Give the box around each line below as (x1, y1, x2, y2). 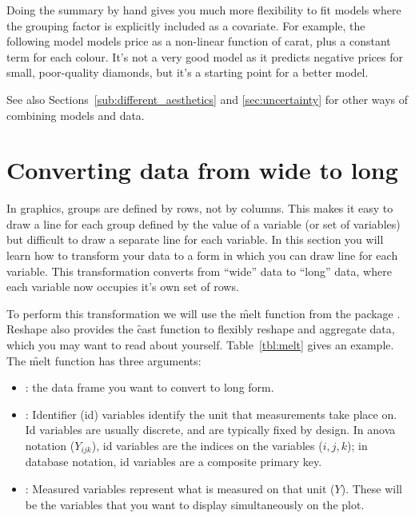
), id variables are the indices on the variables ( (91, 437, 323, 453)
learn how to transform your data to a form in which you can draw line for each (6, 247, 398, 264)
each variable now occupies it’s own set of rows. (6, 278, 239, 295)
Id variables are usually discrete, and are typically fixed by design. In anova (25, 421, 396, 438)
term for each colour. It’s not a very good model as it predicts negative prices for (6, 48, 403, 65)
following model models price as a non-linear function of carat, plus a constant (6, 33, 391, 50)
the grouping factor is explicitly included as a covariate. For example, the (6, 17, 365, 34)
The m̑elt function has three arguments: (6, 352, 202, 369)
